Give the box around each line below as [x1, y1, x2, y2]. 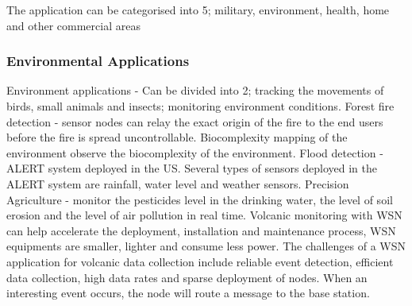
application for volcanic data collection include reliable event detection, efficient [6, 253, 394, 269]
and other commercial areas [6, 17, 141, 33]
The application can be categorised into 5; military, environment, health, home [6, 2, 390, 17]
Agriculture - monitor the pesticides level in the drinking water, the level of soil [6, 191, 393, 207]
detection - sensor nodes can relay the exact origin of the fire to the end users [6, 113, 383, 130]
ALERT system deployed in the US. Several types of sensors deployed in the [6, 160, 377, 176]
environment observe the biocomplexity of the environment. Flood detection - [6, 144, 383, 161]
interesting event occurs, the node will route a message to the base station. [6, 285, 370, 301]
